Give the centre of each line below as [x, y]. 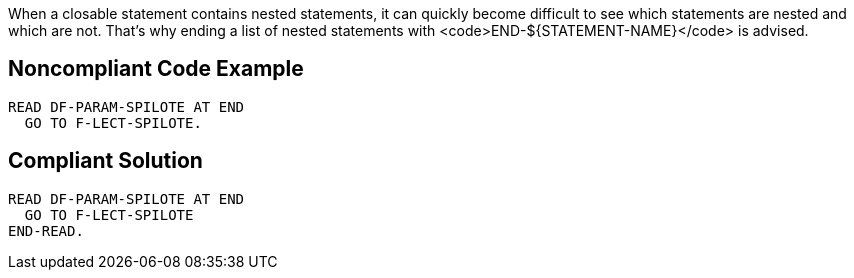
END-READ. [46, 230]
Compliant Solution [105, 161]
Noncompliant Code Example [156, 69]
